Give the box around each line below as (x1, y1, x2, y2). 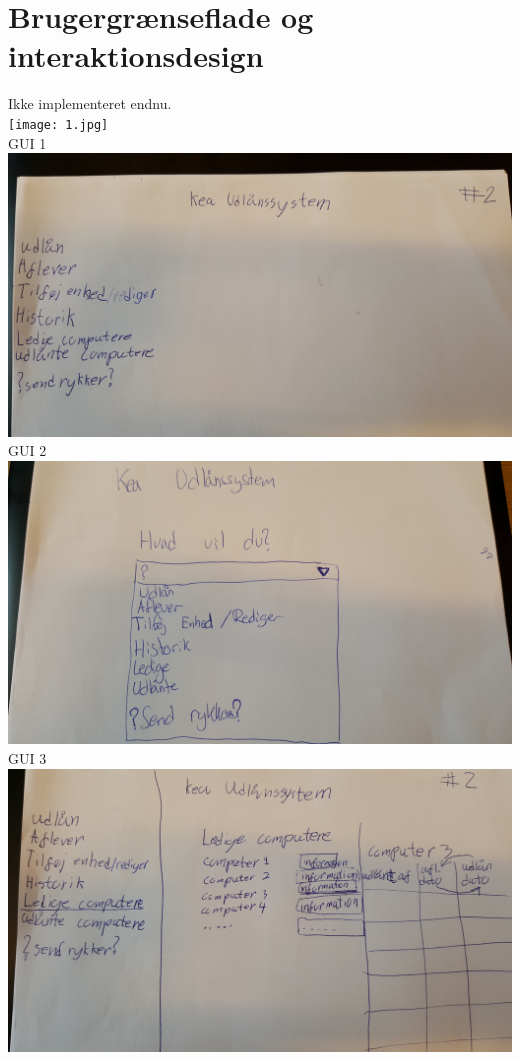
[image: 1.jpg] (8, 117, 109, 132)
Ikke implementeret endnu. (8, 93, 172, 114)
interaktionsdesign (8, 35, 264, 76)
